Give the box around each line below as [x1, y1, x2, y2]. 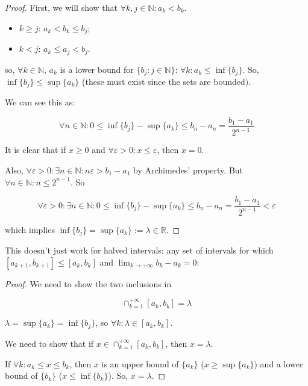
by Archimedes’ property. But [133, 164, 244, 176]
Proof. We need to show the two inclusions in [5, 277, 172, 290]
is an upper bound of [101, 357, 179, 370]
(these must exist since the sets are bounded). [82, 75, 251, 87]
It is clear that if [5, 143, 66, 156]
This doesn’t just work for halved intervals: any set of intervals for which [5, 244, 274, 257]
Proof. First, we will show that [5, 1, 118, 13]
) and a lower [254, 357, 303, 370]
